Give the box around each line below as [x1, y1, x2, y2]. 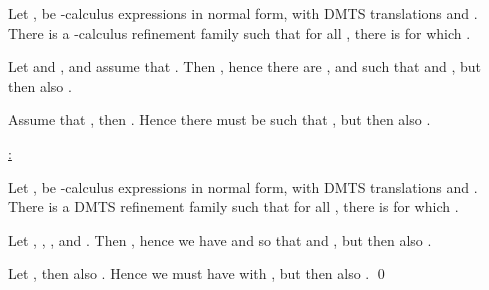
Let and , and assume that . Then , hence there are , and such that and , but [8, 56, 481, 77]
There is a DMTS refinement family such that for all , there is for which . [8, 196, 459, 217]
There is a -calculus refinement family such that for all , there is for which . [8, 22, 471, 43]
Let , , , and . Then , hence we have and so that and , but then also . [8, 229, 432, 250]
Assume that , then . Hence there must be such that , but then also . [8, 109, 431, 130]
